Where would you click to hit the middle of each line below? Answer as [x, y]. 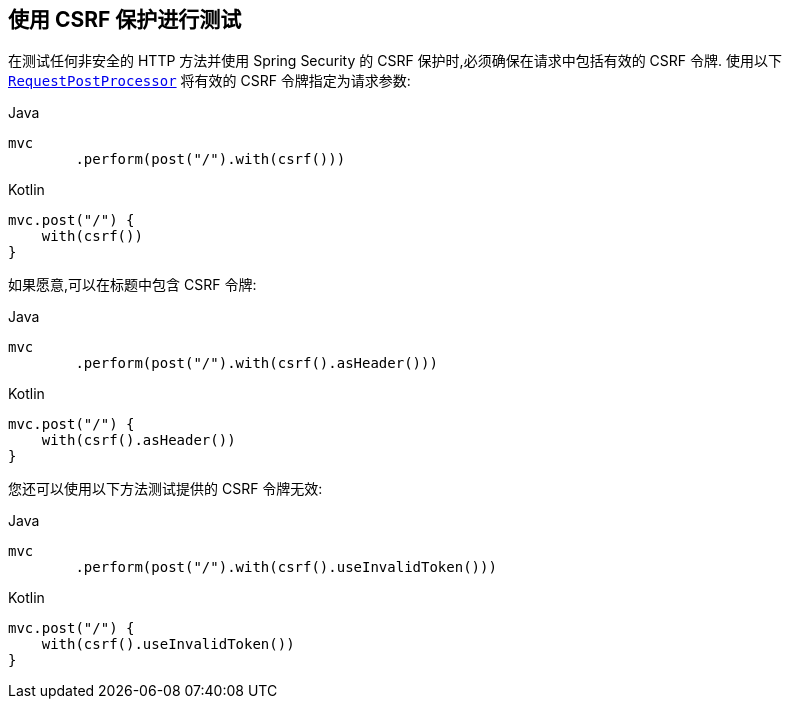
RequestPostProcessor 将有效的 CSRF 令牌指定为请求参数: [209, 81]
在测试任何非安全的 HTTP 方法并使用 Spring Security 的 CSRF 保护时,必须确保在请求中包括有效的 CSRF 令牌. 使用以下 [395, 61]
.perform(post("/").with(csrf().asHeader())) [256, 363]
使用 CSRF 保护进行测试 [125, 19]
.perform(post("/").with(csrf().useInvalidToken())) [286, 567]
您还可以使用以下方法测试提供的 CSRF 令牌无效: [165, 489]
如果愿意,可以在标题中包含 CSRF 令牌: [132, 285]
